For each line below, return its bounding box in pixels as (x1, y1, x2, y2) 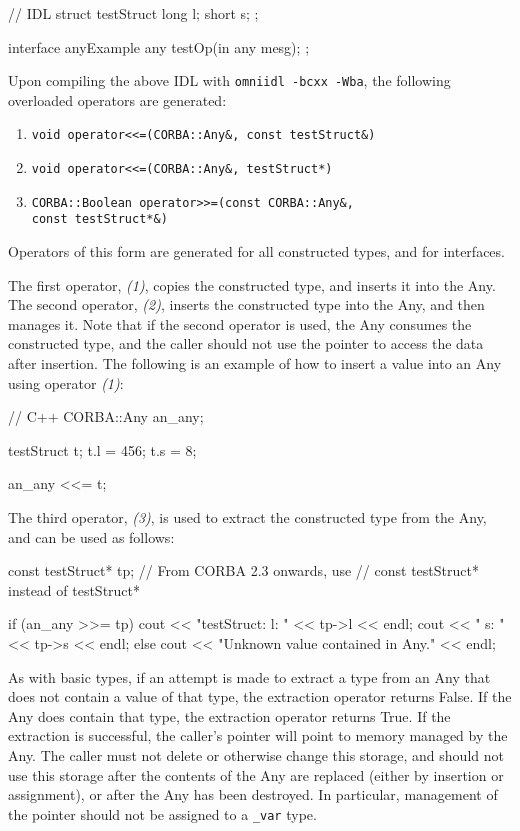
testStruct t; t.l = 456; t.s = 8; (8, 439, 197, 460)
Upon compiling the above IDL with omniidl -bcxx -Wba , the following (8, 70, 451, 91)
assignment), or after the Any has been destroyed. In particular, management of (8, 784, 498, 805)
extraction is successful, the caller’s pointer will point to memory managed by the (8, 725, 508, 746)
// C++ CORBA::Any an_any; (8, 406, 204, 427)
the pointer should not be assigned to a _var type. (8, 803, 317, 824)
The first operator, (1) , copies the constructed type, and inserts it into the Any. (8, 274, 496, 295)
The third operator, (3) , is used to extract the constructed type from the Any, (8, 507, 487, 527)
